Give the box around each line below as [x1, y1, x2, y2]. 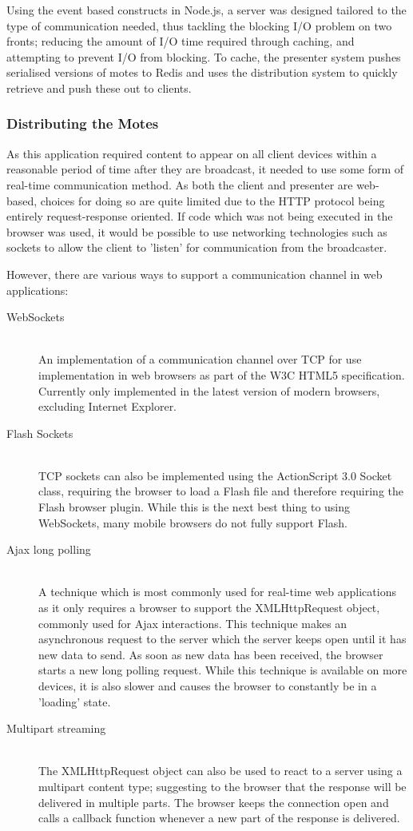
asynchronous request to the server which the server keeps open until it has [38, 630, 407, 647]
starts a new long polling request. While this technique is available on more [38, 662, 407, 678]
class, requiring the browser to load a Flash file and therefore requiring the [38, 483, 404, 499]
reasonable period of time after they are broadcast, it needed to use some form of [6, 161, 404, 177]
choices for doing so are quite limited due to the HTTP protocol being [40, 192, 385, 209]
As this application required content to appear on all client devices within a [6, 145, 377, 161]
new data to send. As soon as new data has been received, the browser [38, 646, 383, 662]
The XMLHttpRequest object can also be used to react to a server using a [38, 762, 403, 779]
